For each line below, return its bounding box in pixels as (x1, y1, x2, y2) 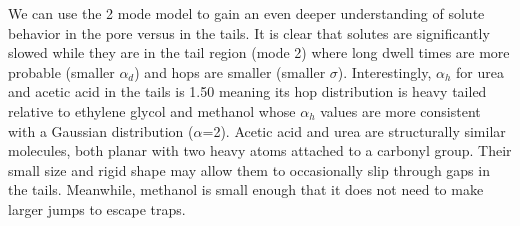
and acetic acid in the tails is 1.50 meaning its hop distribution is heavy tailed (8, 81, 487, 102)
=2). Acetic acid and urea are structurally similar (202, 120, 506, 141)
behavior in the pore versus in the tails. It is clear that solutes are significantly (8, 22, 490, 43)
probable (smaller (8, 61, 115, 82)
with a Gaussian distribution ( (8, 120, 194, 141)
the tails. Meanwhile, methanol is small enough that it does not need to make (8, 179, 484, 200)
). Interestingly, (337, 61, 432, 82)
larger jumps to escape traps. (8, 198, 186, 219)
